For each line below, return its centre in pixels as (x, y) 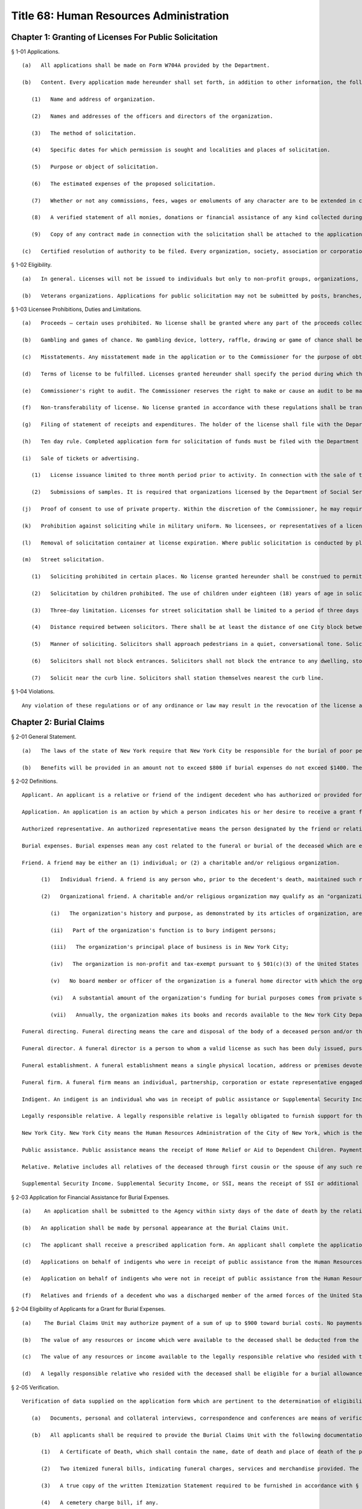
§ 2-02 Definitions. (34, 781)
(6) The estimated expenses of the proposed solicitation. (124, 183)
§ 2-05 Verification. (35, 1387)
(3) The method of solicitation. (84, 133)
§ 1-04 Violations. (33, 692)
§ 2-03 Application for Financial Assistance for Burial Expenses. (91, 1197)
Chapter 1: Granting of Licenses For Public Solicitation (115, 37)
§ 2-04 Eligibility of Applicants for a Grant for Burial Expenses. (88, 1309)
